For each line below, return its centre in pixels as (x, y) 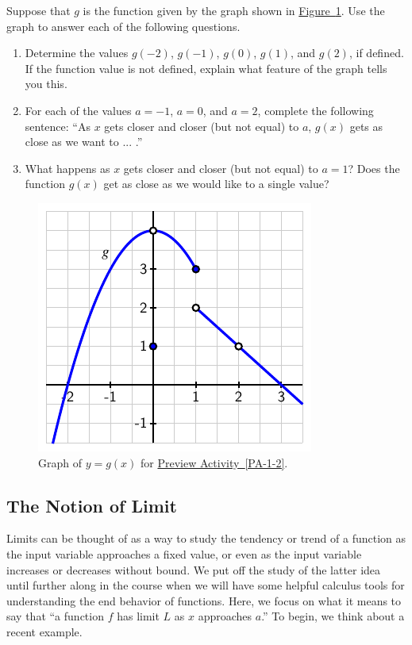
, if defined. (376, 53)
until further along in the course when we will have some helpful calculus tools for (206, 585)
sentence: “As (58, 126)
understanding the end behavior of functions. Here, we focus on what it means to (204, 600)
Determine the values (77, 53)
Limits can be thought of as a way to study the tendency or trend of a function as (206, 538)
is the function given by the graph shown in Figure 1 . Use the (234, 10)
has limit (138, 616)
